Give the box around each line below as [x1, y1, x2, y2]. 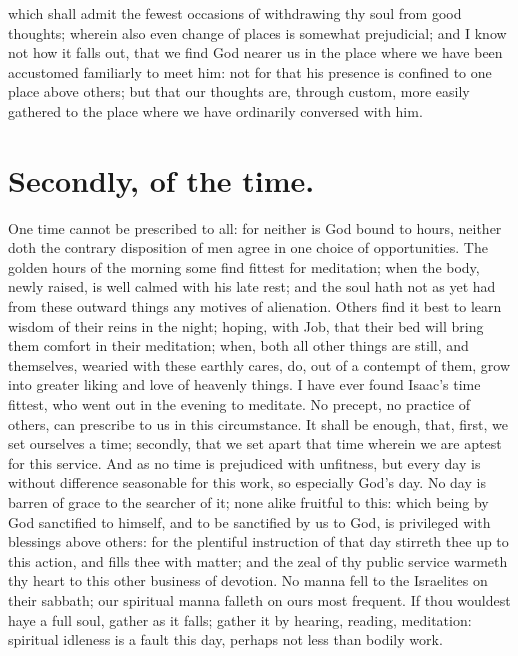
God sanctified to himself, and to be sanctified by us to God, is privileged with [8, 511, 491, 532]
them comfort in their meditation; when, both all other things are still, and [8, 335, 469, 356]
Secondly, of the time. [8, 159, 315, 200]
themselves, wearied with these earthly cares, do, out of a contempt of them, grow [8, 354, 511, 375]
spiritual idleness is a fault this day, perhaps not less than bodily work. [8, 629, 443, 650]
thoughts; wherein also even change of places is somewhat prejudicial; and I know [8, 22, 507, 43]
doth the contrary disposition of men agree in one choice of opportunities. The [8, 237, 488, 258]
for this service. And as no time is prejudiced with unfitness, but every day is [8, 452, 481, 473]
